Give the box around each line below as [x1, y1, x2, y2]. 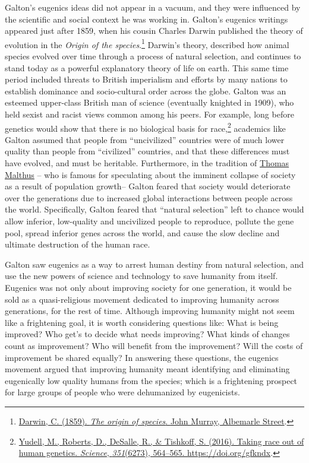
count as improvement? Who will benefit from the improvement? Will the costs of [5, 339, 303, 351]
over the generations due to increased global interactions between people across [5, 191, 293, 204]
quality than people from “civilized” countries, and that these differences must [5, 145, 290, 157]
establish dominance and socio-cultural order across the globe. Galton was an [5, 84, 286, 97]
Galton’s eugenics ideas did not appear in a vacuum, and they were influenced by [5, 1, 301, 13]
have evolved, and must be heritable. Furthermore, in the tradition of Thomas [5, 157, 289, 169]
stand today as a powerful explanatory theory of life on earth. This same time [5, 61, 289, 74]
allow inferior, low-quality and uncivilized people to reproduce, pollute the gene [5, 215, 294, 227]
